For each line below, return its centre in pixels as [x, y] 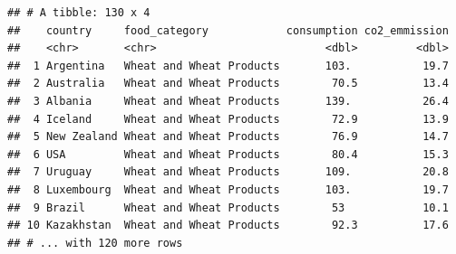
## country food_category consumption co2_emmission [228, 30]
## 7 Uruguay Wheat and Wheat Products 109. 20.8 [228, 172]
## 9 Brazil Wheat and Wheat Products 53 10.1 [228, 207]
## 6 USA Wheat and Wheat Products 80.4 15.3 [228, 154]
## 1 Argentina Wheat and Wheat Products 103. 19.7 [228, 66]
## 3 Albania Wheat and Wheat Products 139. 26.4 [228, 101]
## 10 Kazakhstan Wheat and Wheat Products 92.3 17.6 [228, 226]
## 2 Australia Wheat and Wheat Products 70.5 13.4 [228, 84]
